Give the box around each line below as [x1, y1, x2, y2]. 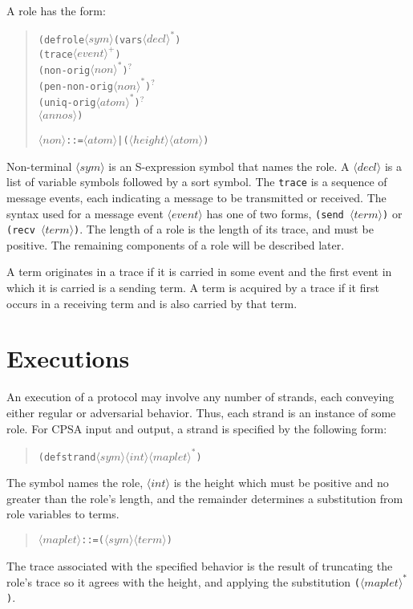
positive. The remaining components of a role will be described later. [6, 236, 345, 253]
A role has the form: [6, 2, 106, 18]
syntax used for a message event [6, 205, 164, 221]
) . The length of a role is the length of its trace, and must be [74, 221, 374, 238]
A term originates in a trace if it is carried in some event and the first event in [6, 263, 392, 280]
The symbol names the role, [6, 474, 144, 491]
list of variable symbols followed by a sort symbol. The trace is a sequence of [6, 173, 387, 190]
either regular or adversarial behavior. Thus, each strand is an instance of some [6, 404, 396, 420]
